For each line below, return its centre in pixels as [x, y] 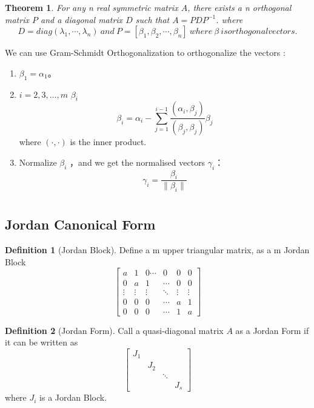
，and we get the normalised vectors [138, 162]
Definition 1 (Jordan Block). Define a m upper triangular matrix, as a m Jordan [157, 250]
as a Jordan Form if [272, 330]
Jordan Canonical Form [80, 224]
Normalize [38, 162]
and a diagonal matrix [82, 19]
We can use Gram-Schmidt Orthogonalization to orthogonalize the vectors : [145, 53]
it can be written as [42, 342]
